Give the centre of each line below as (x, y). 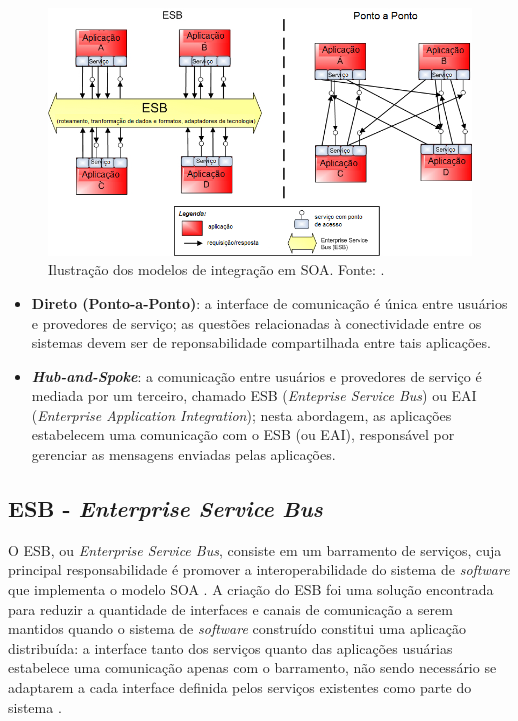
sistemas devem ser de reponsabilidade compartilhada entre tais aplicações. (261, 342)
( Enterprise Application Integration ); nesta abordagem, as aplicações (241, 414)
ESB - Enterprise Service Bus (165, 508)
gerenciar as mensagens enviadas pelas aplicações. (183, 454)
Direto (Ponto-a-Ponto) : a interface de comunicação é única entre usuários (269, 302)
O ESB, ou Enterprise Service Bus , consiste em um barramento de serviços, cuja (255, 549)
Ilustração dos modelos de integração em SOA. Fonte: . (216, 269)
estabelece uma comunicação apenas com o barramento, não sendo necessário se (252, 667)
